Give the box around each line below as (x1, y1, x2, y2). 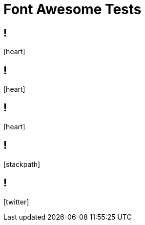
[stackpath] (3, 160, 41, 168)
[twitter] (3, 197, 29, 206)
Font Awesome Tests (3, 1, 142, 18)
